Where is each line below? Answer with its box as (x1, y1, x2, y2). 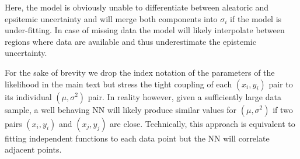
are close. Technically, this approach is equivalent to (110, 117, 295, 129)
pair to (268, 77, 293, 90)
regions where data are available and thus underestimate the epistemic (5, 35, 256, 47)
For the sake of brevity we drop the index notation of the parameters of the (5, 66, 275, 78)
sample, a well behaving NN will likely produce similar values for (5, 103, 237, 115)
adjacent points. (5, 143, 62, 156)
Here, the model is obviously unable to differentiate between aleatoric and (5, 1, 269, 13)
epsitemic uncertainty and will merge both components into (5, 12, 218, 24)
